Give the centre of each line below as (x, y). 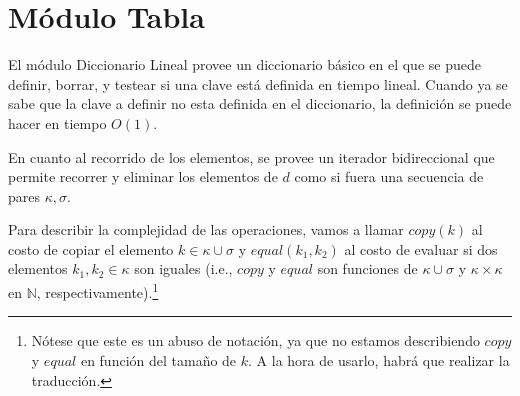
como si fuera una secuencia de (389, 176)
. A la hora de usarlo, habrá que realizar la (379, 359)
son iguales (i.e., (183, 268)
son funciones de (367, 268)
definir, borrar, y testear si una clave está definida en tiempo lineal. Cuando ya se (258, 83)
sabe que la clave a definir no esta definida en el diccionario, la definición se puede (260, 103)
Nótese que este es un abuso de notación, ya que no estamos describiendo (255, 340)
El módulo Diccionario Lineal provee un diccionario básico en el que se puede (244, 64)
